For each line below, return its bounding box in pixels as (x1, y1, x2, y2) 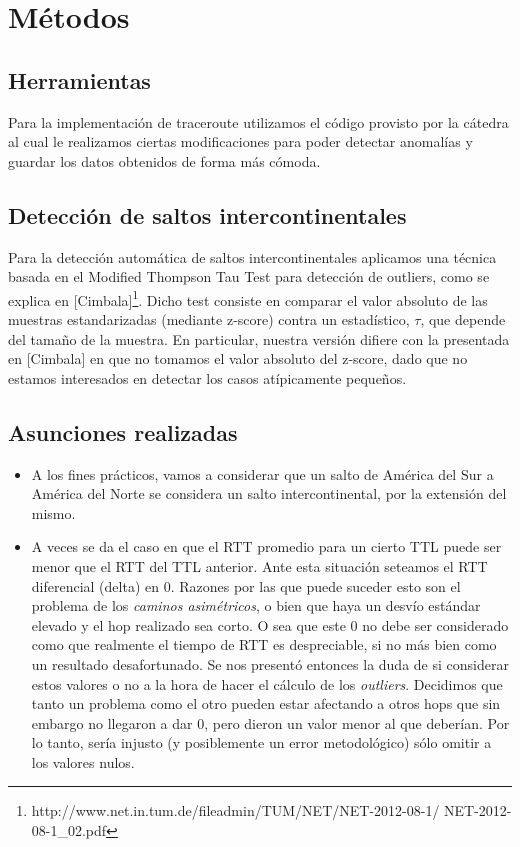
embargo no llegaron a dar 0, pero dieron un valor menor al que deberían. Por (31, 712, 510, 733)
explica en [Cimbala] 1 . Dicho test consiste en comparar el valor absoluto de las (8, 286, 488, 310)
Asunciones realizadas (8, 416, 238, 447)
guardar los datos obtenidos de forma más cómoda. (8, 150, 321, 171)
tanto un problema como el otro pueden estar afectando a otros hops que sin (31, 693, 501, 714)
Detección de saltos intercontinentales (8, 199, 407, 230)
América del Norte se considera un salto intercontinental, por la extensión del (31, 483, 507, 504)
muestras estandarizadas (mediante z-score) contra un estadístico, (8, 309, 410, 329)
